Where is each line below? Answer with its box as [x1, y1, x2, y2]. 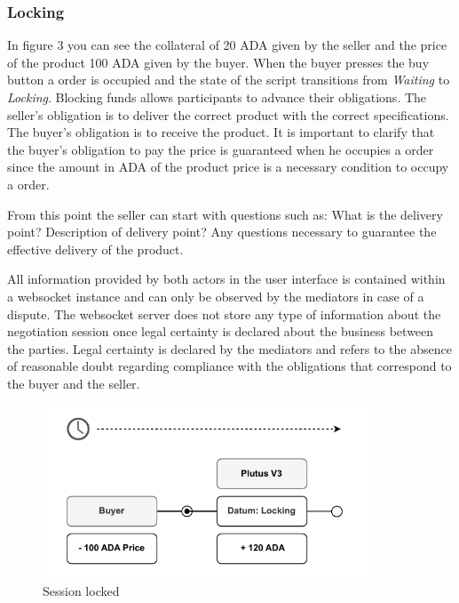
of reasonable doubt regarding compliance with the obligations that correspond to [7, 357, 452, 375]
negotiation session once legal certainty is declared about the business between [7, 322, 434, 341]
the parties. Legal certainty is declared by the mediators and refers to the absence [7, 339, 452, 358]
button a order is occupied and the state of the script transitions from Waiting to [7, 70, 450, 89]
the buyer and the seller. [7, 374, 140, 392]
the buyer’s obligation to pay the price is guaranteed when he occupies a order [7, 140, 434, 158]
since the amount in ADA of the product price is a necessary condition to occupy [7, 157, 449, 176]
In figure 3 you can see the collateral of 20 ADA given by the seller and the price [7, 36, 447, 54]
